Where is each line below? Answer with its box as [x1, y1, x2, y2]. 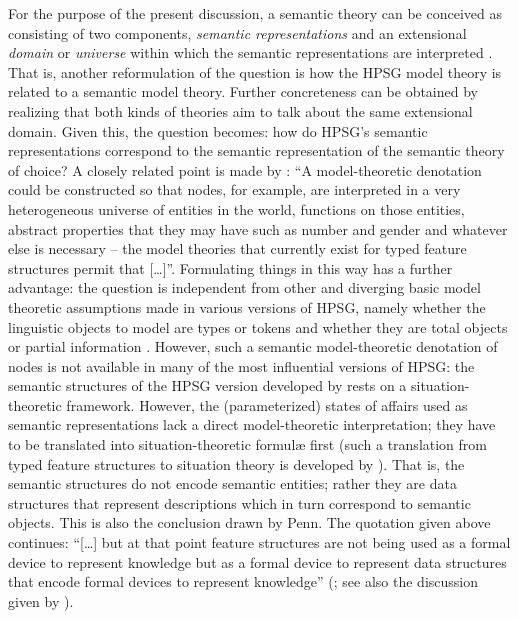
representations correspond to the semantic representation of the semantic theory [8, 140, 505, 161]
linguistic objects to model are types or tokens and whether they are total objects [8, 316, 508, 337]
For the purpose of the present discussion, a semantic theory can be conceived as [8, 3, 502, 23]
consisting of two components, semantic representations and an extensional [8, 22, 467, 43]
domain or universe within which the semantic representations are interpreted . [8, 42, 493, 63]
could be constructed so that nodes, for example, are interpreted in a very [8, 179, 461, 200]
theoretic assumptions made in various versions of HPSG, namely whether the [8, 296, 486, 317]
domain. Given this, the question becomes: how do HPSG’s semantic [8, 120, 428, 141]
